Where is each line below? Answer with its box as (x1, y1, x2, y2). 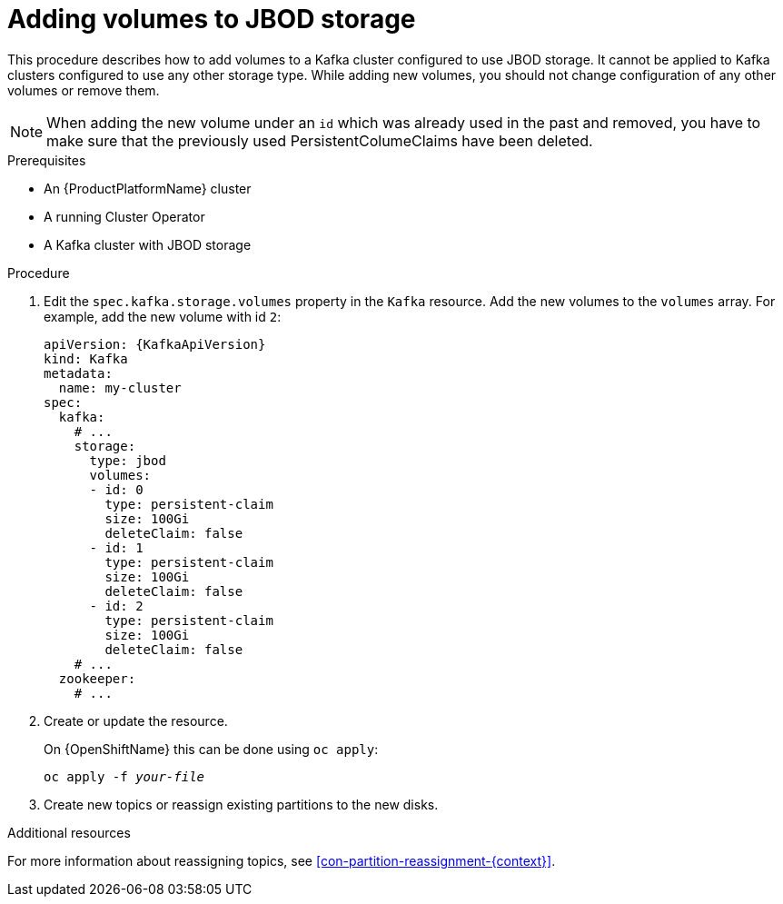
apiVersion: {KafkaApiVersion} (44, 336, 266, 352)
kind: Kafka (44, 351, 128, 366)
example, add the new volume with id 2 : (44, 308, 282, 324)
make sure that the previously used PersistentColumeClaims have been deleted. (46, 131, 593, 150)
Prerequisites (7, 152, 86, 168)
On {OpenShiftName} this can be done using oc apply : (44, 740, 379, 757)
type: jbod (89, 452, 166, 468)
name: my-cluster (58, 380, 182, 395)
